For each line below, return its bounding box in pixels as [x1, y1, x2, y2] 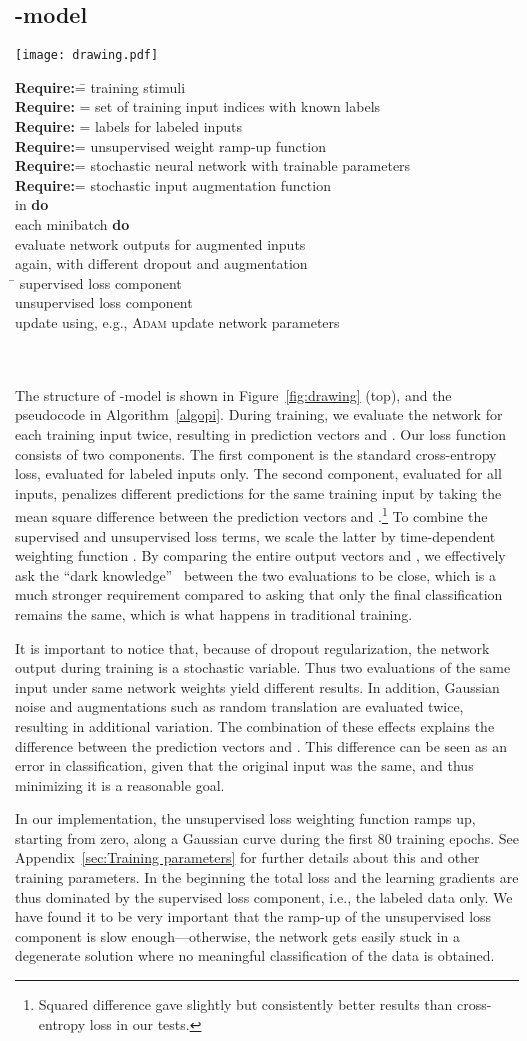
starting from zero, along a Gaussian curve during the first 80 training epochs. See [15, 827, 519, 848]
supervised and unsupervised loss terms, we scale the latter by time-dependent [15, 525, 496, 546]
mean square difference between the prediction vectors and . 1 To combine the [15, 503, 488, 526]
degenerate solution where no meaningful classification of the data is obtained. [15, 945, 495, 966]
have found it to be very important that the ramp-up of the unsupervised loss [15, 906, 492, 927]
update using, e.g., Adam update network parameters [15, 311, 340, 332]
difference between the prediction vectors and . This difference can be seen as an [15, 735, 507, 756]
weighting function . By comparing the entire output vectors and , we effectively [15, 545, 506, 566]
